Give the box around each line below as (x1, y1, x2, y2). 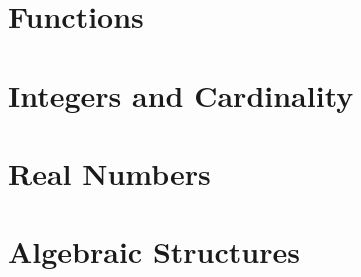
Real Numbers (8, 152, 211, 193)
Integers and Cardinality (8, 74, 354, 115)
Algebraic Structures (8, 231, 300, 272)
